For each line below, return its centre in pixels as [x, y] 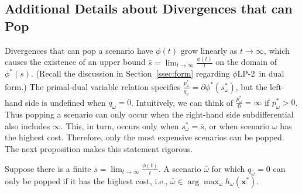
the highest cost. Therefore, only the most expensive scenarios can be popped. [145, 137]
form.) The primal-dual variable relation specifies [93, 86]
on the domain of [246, 62]
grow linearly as [209, 50]
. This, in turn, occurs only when [120, 125]
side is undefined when [66, 102]
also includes [28, 125]
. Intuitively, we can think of [182, 102]
